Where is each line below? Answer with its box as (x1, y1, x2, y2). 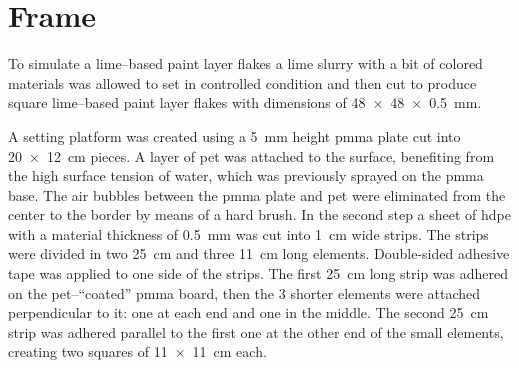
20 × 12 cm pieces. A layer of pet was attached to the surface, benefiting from (8, 145, 495, 166)
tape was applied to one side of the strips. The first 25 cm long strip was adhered (8, 263, 508, 284)
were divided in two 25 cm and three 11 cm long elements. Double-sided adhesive (8, 243, 510, 264)
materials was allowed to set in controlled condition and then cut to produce (8, 72, 477, 93)
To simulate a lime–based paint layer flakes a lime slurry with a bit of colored (8, 53, 483, 74)
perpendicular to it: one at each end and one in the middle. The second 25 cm (8, 302, 489, 323)
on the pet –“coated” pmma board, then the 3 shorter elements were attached (8, 282, 481, 303)
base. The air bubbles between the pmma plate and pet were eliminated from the (8, 184, 506, 205)
